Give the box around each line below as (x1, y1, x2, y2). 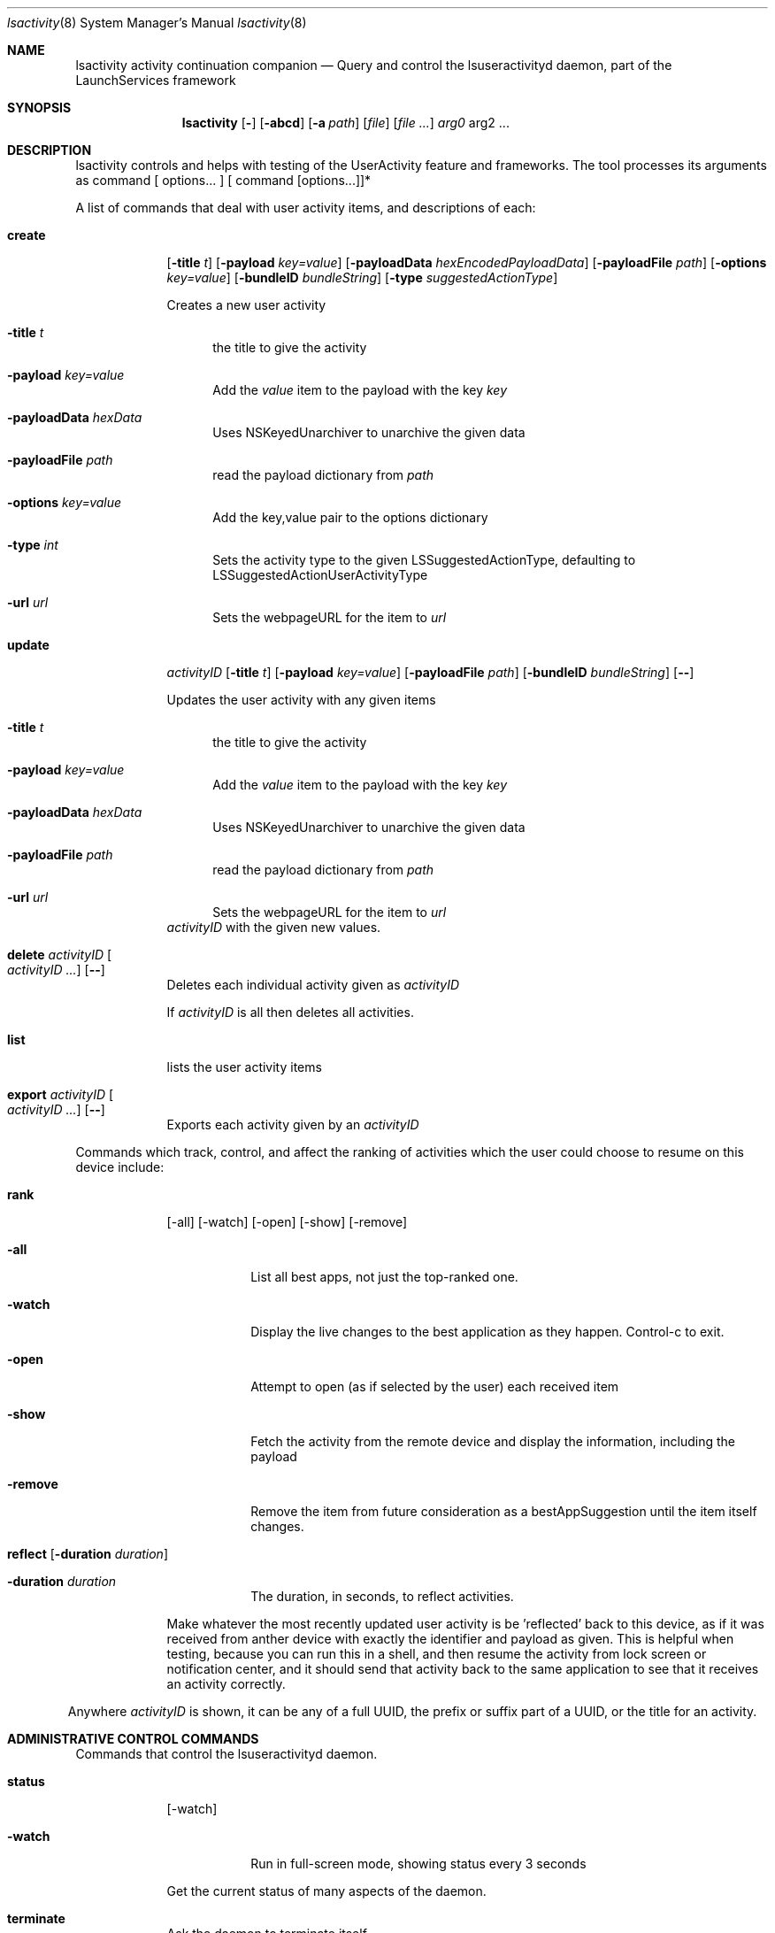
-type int (7, 537, 58, 552)
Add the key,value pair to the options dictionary (212, 510, 488, 525)
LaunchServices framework (75, 73, 236, 88)
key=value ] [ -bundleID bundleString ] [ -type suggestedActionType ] (166, 270, 558, 285)
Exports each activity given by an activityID (166, 1117, 419, 1132)
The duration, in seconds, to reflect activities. (250, 1589, 514, 1604)
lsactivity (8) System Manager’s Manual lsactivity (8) (7, 15, 307, 30)
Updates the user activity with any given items (166, 692, 436, 707)
